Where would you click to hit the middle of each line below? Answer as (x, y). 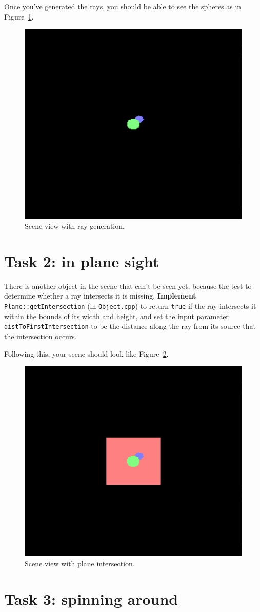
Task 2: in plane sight (82, 261)
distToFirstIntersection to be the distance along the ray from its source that (130, 326)
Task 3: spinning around (91, 598)
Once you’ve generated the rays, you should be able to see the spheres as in (123, 6)
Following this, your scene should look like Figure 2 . (86, 353)
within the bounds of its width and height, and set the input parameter (116, 316)
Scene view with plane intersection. (80, 563)
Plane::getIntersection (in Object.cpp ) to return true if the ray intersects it (130, 306)
